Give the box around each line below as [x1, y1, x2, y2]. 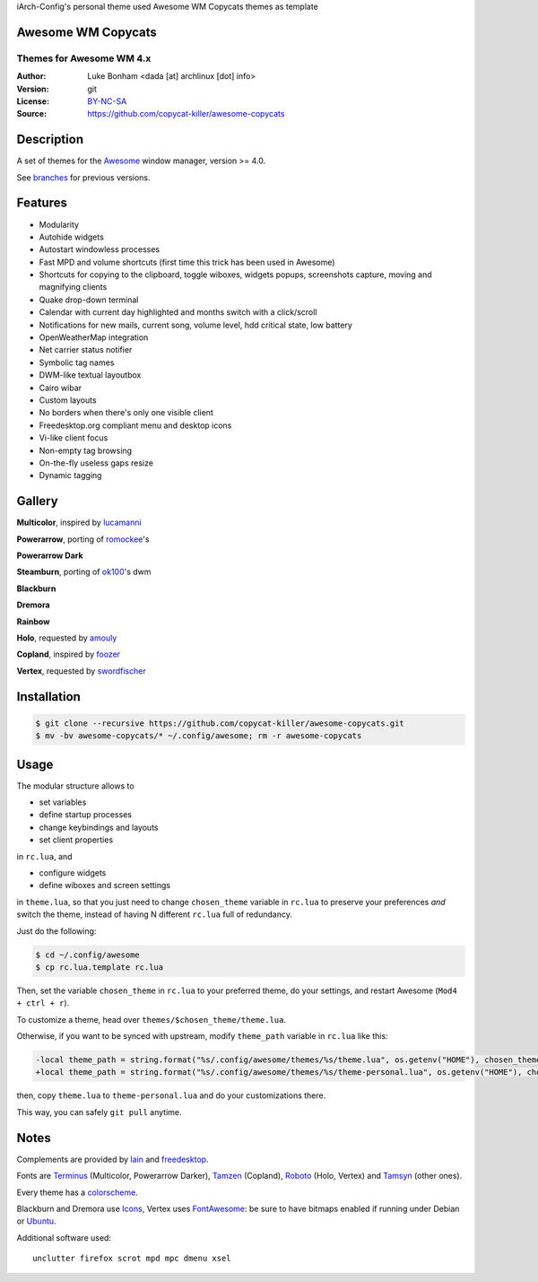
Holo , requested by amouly [16, 632, 117, 643]
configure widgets [39, 868, 107, 878]
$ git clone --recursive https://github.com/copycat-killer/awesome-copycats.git [35, 718, 405, 728]
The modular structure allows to [16, 781, 134, 791]
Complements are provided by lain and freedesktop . [16, 1154, 210, 1164]
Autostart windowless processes [39, 244, 161, 255]
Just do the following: [16, 925, 97, 937]
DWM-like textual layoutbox [39, 370, 142, 380]
